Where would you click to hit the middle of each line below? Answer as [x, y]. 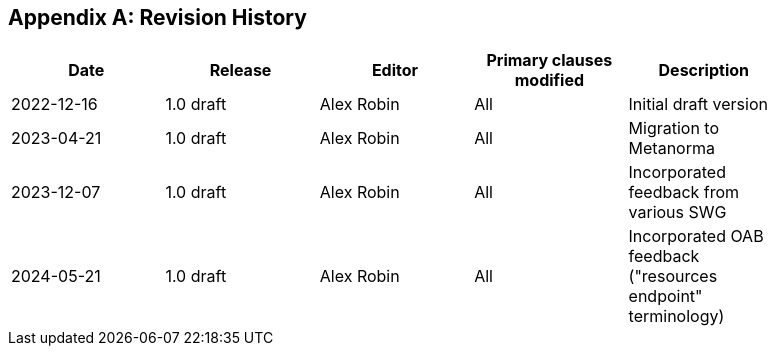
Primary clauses [549, 60]
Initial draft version [698, 104]
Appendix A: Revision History [157, 17]
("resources [673, 276]
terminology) [676, 316]
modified [549, 80]
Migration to [674, 128]
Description [703, 70]
